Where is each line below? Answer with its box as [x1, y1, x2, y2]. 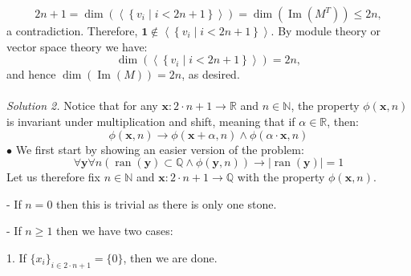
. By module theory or [271, 22, 380, 39]
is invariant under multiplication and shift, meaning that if [6, 112, 295, 129]
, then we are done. [123, 249, 218, 266]
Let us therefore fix [6, 168, 101, 185]
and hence [6, 66, 56, 83]
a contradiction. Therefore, [6, 22, 138, 39]
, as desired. [181, 66, 240, 83]
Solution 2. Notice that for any [6, 97, 158, 114]
